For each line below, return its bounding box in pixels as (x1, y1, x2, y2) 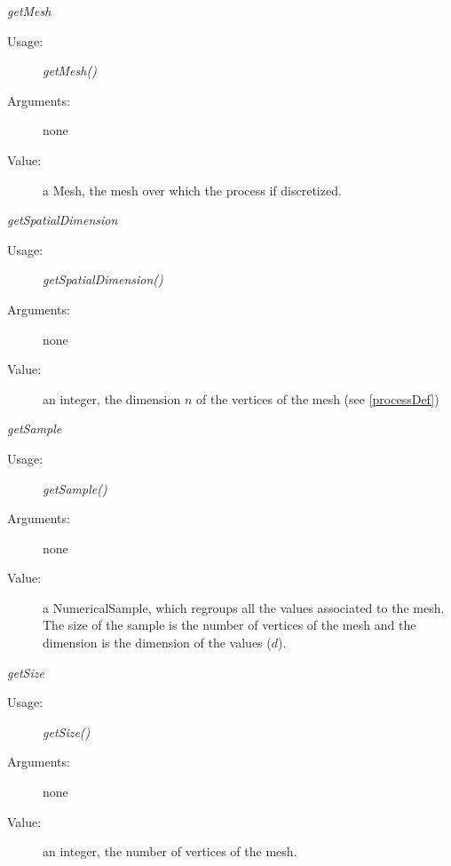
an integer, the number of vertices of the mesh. (43, 842, 297, 861)
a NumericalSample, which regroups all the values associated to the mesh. (43, 598, 445, 616)
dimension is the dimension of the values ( (43, 633, 272, 652)
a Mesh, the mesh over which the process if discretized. (43, 180, 342, 199)
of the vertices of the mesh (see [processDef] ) (196, 389, 439, 408)
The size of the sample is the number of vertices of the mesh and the (43, 616, 416, 634)
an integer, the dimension (43, 389, 181, 408)
